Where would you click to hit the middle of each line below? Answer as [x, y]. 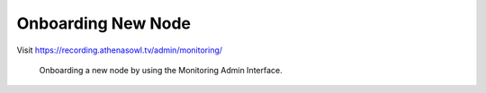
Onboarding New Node [103, 23]
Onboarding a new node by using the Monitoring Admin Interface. [161, 70]
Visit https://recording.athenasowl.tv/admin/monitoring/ [120, 50]
